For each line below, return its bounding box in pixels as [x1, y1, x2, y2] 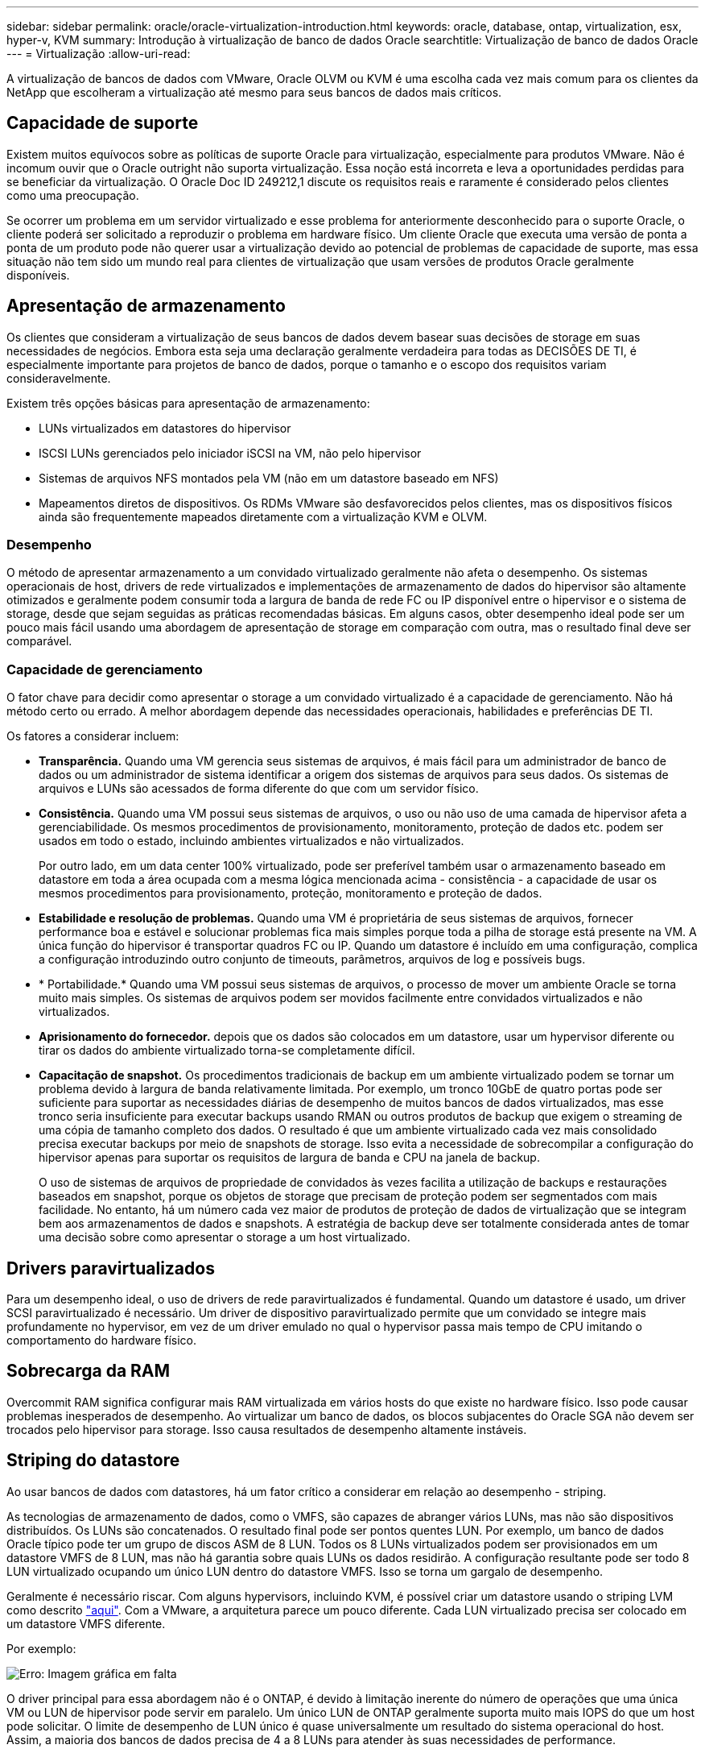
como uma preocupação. [6, 188, 139, 202]
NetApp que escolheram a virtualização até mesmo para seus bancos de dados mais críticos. [6, 85, 502, 99]
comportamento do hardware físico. [6, 1333, 196, 1348]
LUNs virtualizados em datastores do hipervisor [39, 421, 291, 435]
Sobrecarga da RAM [6, 1361, 171, 1382]
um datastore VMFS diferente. [6, 1616, 166, 1631]
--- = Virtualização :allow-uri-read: [6, 47, 191, 60]
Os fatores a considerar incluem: [6, 729, 179, 744]
